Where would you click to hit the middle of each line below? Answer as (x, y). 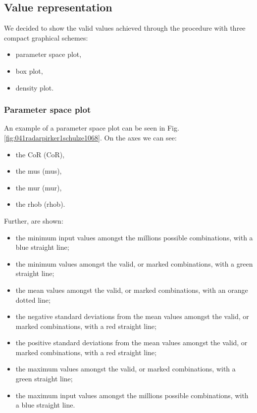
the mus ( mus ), (39, 171)
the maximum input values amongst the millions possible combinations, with (132, 395)
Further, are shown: (34, 220)
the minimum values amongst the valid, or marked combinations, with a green (134, 263)
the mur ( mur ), (39, 187)
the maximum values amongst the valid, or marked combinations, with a (126, 369)
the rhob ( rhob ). (40, 204)
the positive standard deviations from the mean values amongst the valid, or (131, 343)
